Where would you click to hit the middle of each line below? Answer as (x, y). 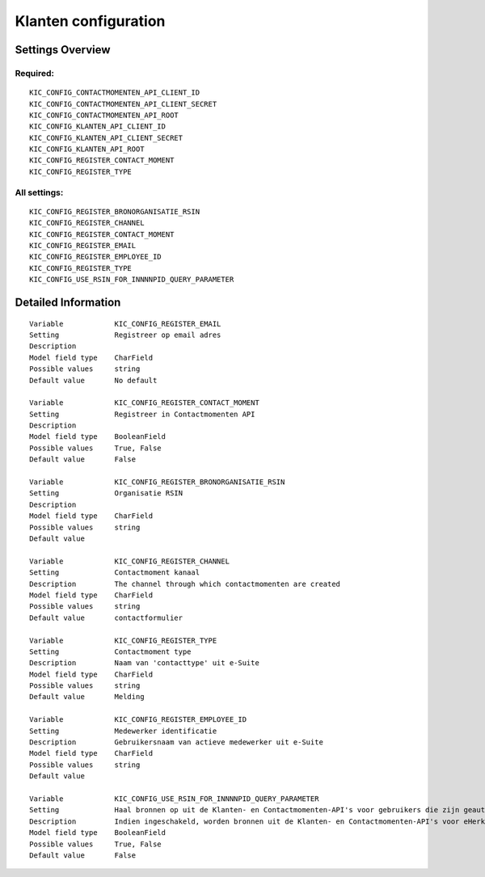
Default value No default (93, 380)
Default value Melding (87, 697)
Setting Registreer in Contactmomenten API (142, 414)
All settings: (39, 192)
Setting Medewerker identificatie (123, 731)
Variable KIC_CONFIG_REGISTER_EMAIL (125, 324)
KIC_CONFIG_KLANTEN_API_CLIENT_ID (97, 126)
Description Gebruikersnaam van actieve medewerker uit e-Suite (176, 742)
